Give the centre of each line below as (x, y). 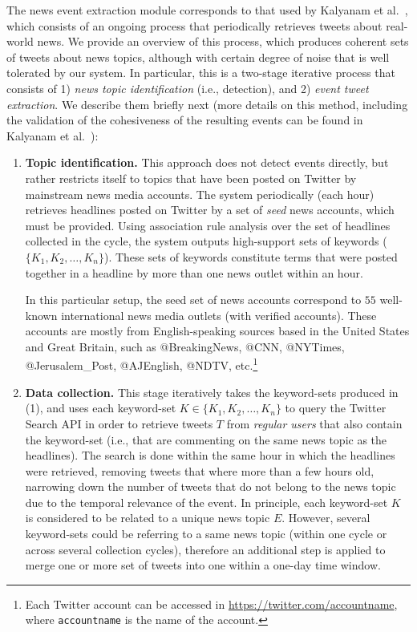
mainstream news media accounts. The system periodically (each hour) (200, 194)
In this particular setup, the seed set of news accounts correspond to (193, 300)
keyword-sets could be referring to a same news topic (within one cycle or (206, 534)
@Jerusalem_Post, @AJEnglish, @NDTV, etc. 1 (142, 364)
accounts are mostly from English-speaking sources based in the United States (217, 331)
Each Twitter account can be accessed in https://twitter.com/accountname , (211, 604)
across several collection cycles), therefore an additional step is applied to (205, 549)
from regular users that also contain (314, 423)
